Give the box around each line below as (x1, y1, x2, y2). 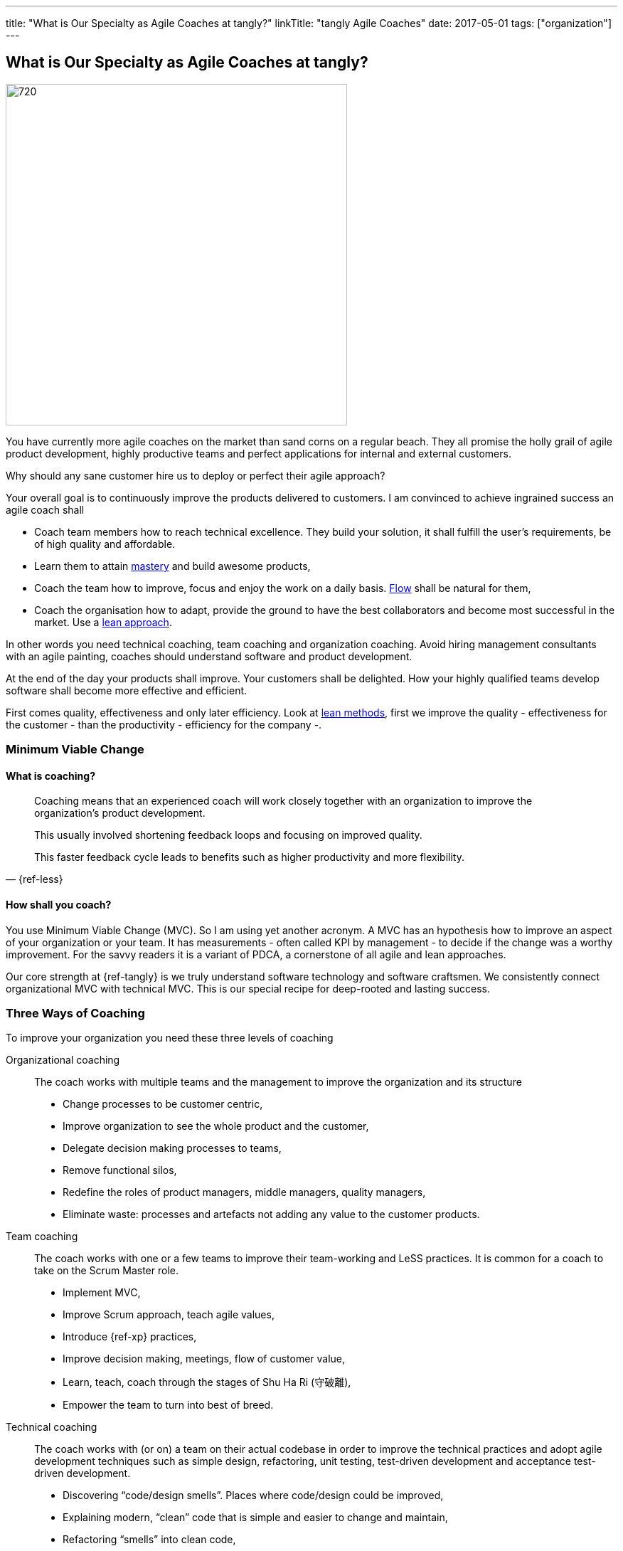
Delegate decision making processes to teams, (63, 1142, 282, 1155)
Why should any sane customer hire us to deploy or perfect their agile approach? (6, 469, 385, 482)
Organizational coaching (6, 1054, 120, 1066)
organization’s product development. (34, 807, 206, 820)
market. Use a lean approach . (34, 615, 172, 628)
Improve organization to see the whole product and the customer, (63, 1120, 369, 1133)
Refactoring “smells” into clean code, (63, 1533, 236, 1546)
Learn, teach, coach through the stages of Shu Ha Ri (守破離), (63, 1376, 351, 1389)
